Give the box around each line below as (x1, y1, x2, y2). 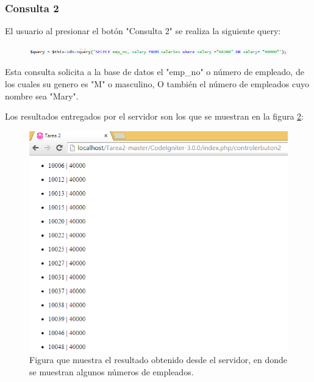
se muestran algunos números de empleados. (29, 365, 194, 378)
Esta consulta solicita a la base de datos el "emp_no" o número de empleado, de (5, 65, 304, 78)
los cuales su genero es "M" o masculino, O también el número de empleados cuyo (5, 77, 309, 90)
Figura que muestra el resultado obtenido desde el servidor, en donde (29, 353, 288, 366)
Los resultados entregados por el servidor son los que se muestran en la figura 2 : (5, 110, 304, 123)
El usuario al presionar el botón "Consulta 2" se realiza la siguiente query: (5, 24, 281, 37)
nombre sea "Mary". (5, 89, 79, 102)
